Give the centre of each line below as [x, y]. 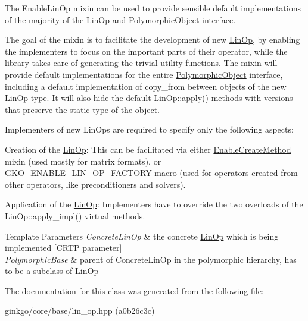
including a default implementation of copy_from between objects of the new [146, 86]
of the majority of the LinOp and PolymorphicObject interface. [120, 19]
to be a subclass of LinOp [52, 271]
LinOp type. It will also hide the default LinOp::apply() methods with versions [149, 98]
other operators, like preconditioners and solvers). [95, 184]
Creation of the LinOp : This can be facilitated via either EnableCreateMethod [148, 149]
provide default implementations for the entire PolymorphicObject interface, [144, 74]
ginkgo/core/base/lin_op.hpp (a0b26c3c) [80, 311]
